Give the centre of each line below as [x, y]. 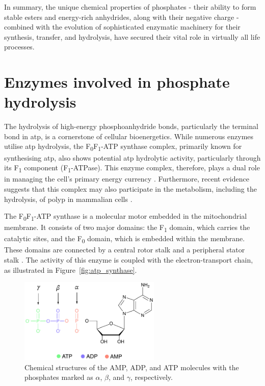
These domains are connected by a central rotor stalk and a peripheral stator [125, 250]
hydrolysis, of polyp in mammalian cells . [68, 199]
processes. [19, 47]
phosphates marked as [59, 377]
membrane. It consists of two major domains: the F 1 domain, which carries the [127, 228]
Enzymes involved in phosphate [117, 82]
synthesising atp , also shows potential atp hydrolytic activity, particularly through [132, 157]
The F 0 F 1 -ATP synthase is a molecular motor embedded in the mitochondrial [126, 216]
